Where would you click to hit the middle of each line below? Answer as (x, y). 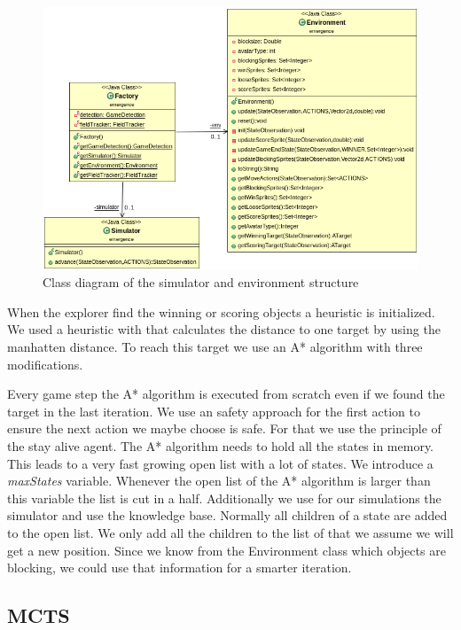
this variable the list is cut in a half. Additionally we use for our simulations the (224, 498)
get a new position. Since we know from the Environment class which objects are (227, 550)
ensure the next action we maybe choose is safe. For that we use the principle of (224, 428)
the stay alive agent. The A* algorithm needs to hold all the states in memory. (221, 446)
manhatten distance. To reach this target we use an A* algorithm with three (215, 347)
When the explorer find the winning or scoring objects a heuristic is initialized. (221, 311)
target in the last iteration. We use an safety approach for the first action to (214, 411)
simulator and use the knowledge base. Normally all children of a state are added (227, 515)
